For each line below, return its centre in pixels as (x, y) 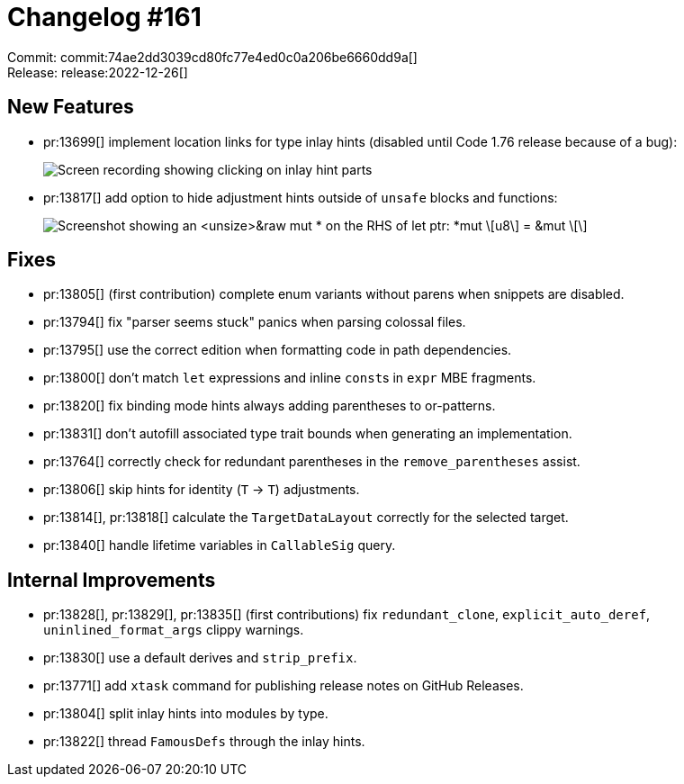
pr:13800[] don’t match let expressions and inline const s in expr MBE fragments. (290, 378)
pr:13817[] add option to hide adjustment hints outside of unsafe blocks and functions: (301, 197)
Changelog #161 (104, 17)
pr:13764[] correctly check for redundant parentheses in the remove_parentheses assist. (312, 462)
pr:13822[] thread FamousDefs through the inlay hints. (204, 742)
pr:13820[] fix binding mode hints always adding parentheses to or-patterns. (270, 406)
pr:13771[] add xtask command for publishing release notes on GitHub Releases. (283, 686)
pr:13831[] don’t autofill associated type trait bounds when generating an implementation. (308, 434)
